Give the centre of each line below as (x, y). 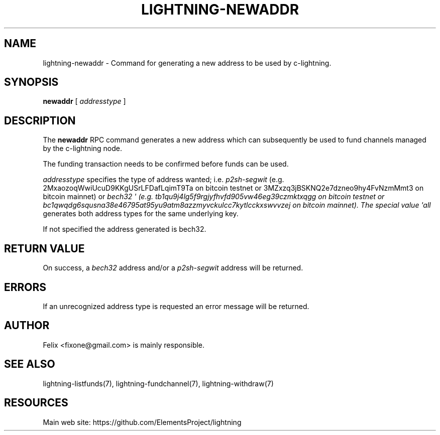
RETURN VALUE (44, 248)
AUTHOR (27, 326)
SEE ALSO (30, 364)
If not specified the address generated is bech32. (125, 229)
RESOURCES (36, 403)
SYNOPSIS (31, 82)
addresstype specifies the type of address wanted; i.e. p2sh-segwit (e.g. (163, 180)
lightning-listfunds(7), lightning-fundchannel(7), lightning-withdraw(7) (158, 383)
